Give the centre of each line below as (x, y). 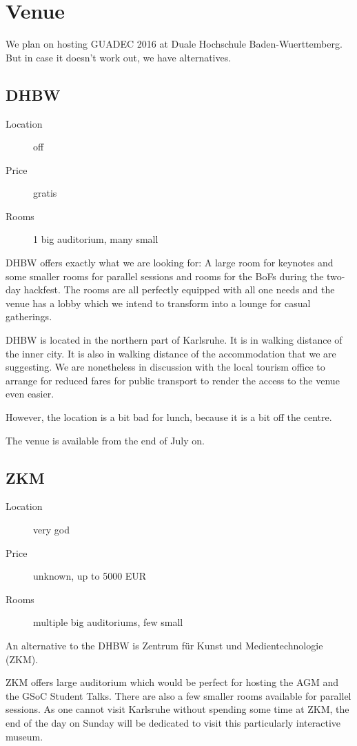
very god (51, 529)
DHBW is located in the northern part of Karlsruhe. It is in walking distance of (174, 340)
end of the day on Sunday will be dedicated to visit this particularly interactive (173, 722)
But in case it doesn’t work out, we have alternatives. (119, 57)
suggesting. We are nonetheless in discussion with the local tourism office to (165, 367)
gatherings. (29, 316)
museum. (24, 736)
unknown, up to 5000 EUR (90, 576)
